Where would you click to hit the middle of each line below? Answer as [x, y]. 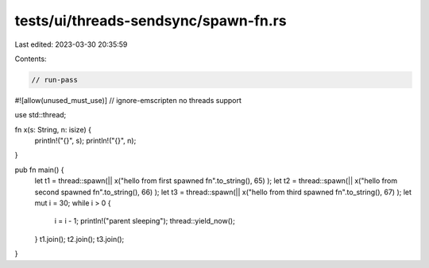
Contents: [31, 59]
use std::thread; [41, 115]
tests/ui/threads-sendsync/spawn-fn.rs [151, 21]
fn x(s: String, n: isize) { [53, 129]
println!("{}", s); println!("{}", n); [85, 141]
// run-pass [55, 80]
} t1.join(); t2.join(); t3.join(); [79, 239]
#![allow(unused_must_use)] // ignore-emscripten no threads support [128, 100]
